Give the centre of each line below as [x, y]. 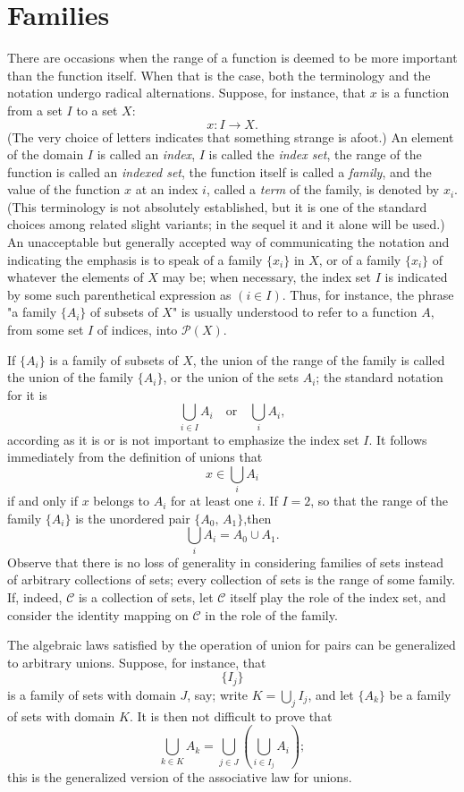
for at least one [212, 501]
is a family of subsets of [114, 359]
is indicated [416, 277]
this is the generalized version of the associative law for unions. [180, 777]
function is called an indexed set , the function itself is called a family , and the [219, 171]
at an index [167, 189]
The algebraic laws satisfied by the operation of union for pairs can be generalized [232, 645]
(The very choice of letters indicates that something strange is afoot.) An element [231, 136]
